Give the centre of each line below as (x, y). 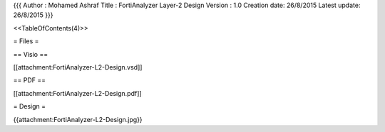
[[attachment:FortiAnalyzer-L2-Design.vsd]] (78, 67)
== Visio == (31, 54)
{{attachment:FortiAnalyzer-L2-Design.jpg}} (78, 119)
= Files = (26, 41)
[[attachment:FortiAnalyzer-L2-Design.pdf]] (77, 93)
